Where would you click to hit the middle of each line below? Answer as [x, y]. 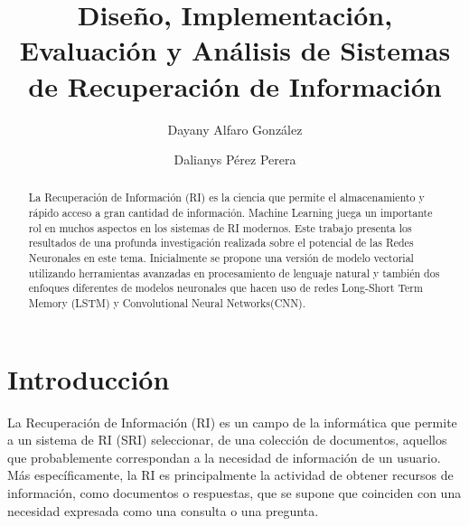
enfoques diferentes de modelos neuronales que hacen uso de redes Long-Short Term [225, 288]
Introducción [89, 378]
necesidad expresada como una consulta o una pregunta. [163, 510]
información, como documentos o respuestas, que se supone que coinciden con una [234, 493]
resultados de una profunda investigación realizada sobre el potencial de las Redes [221, 243]
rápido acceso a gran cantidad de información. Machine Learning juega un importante [230, 213]
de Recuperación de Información [235, 85]
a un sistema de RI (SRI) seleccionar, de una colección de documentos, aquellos [227, 440]
